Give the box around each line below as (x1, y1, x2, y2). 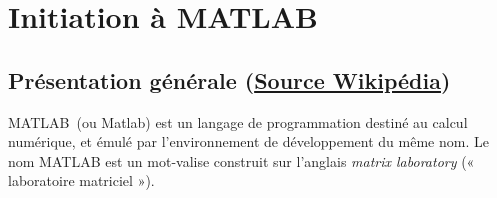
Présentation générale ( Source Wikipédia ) (8, 64, 451, 95)
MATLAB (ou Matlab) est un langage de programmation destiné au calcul (8, 111, 468, 132)
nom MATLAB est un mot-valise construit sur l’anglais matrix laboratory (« (8, 150, 475, 171)
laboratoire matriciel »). (8, 170, 155, 191)
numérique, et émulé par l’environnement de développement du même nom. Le (8, 131, 489, 152)
